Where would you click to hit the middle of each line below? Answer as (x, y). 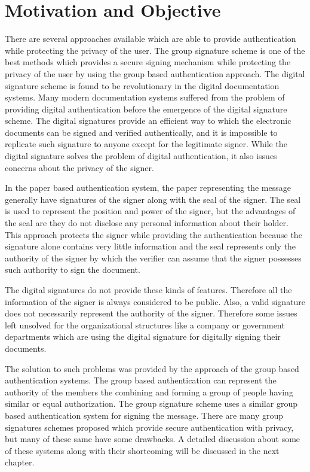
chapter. (20, 462)
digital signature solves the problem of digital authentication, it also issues (141, 156)
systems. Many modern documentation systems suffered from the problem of (145, 97)
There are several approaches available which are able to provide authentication (151, 39)
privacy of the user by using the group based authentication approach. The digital (155, 73)
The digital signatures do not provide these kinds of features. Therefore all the (148, 290)
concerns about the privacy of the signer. (79, 167)
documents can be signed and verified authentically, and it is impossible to (141, 132)
